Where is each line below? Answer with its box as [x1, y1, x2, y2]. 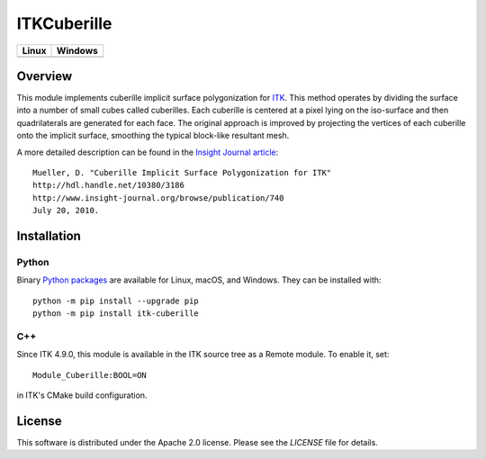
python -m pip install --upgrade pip [32, 295, 200, 306]
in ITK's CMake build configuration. [16, 390, 148, 400]
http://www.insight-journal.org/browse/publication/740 [32, 193, 284, 202]
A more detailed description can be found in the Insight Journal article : [16, 147, 279, 157]
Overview [16, 68, 73, 84]
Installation [16, 229, 81, 243]
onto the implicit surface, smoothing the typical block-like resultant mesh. [16, 130, 290, 141]
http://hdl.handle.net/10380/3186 [32, 180, 184, 191]
